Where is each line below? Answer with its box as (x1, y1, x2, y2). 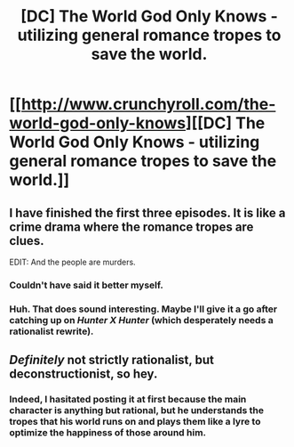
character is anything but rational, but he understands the (9, 404, 265, 417)
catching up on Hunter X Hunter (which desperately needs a (9, 313, 274, 326)
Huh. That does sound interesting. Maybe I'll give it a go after (9, 303, 278, 315)
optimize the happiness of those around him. (9, 427, 207, 439)
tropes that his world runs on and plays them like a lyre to (9, 416, 261, 428)
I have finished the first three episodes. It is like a (9, 205, 286, 220)
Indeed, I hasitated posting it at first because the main (9, 394, 247, 406)
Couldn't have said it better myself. (9, 279, 164, 291)
